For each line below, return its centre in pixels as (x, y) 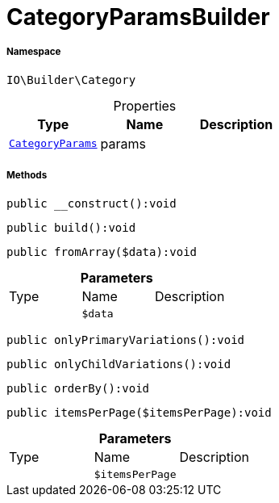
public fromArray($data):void (102, 251)
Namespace (34, 52)
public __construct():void (92, 203)
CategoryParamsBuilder (138, 17)
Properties (145, 105)
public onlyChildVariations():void (119, 364)
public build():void (71, 227)
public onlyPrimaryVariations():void (126, 340)
